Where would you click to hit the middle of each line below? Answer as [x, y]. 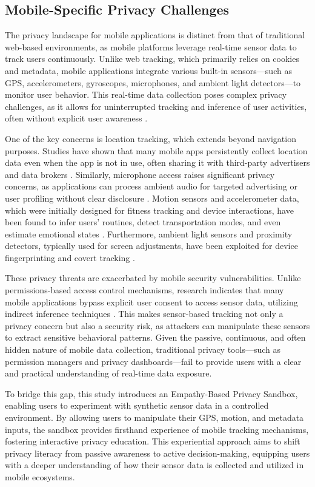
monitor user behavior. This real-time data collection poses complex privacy [146, 94]
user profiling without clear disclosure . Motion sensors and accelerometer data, [152, 198]
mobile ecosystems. [40, 476]
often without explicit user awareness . [76, 118]
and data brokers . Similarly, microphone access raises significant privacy [140, 174]
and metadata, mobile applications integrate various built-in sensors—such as [148, 70]
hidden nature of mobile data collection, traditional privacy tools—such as [143, 349]
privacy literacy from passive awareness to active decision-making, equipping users [157, 453]
